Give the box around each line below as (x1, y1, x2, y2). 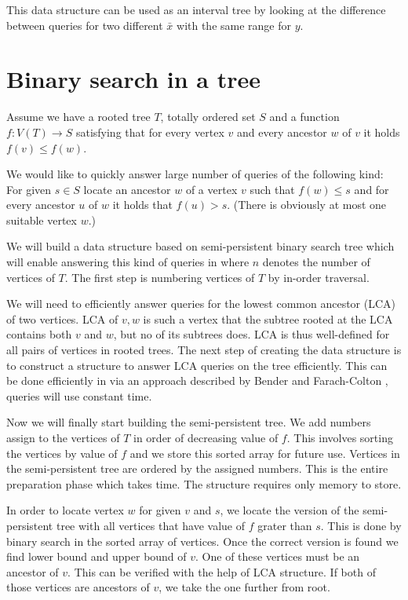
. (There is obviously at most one (227, 196, 387, 213)
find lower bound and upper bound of (6, 548, 187, 565)
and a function (269, 108, 340, 125)
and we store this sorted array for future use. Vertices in (129, 445, 400, 461)
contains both (6, 326, 72, 342)
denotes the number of (262, 254, 370, 270)
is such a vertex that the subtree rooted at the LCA (143, 310, 393, 327)
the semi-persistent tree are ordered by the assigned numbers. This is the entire (6, 460, 388, 477)
